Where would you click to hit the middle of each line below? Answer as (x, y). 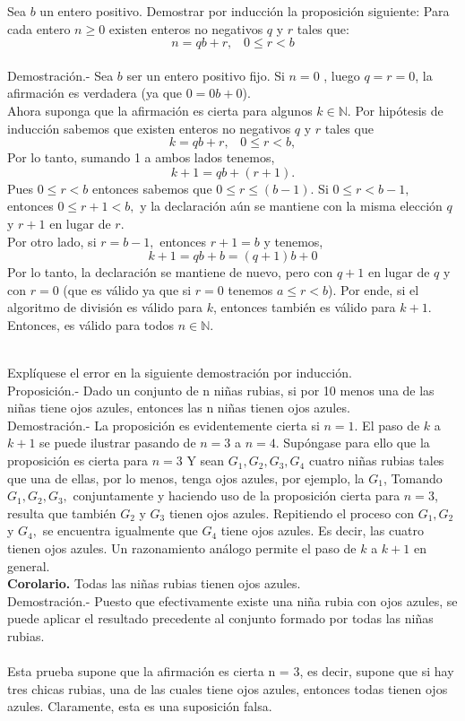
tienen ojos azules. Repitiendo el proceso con (291, 513)
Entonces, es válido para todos (90, 324)
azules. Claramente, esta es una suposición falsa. (140, 706)
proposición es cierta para (77, 460)
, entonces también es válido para (304, 307)
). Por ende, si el (374, 289)
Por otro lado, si (52, 241)
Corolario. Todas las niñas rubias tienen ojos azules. (154, 583)
